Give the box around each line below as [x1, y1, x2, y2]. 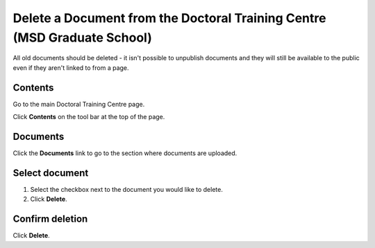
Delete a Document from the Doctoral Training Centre [12, 10, 326, 26]
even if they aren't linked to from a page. [12, 63, 129, 72]
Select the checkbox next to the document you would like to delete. [30, 185, 224, 193]
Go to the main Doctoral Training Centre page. [12, 100, 145, 108]
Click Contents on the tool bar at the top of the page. [12, 113, 165, 121]
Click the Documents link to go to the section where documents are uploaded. [12, 149, 237, 157]
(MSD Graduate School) [12, 30, 152, 45]
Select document [12, 167, 89, 179]
